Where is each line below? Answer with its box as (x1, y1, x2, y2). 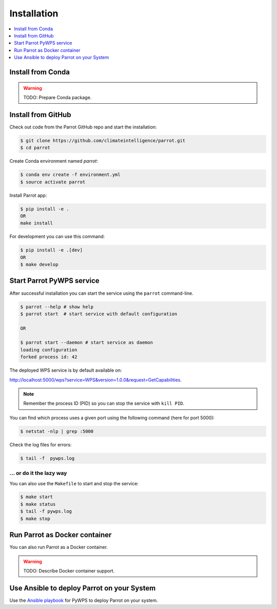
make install (20, 220, 53, 226)
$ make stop (20, 516, 51, 521)
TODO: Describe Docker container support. (23, 567, 115, 574)
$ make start (20, 494, 53, 500)
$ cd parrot (20, 145, 51, 151)
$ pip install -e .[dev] (20, 247, 83, 253)
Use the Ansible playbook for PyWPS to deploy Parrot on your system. (9, 597, 159, 603)
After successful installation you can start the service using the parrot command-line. (9, 290, 193, 296)
